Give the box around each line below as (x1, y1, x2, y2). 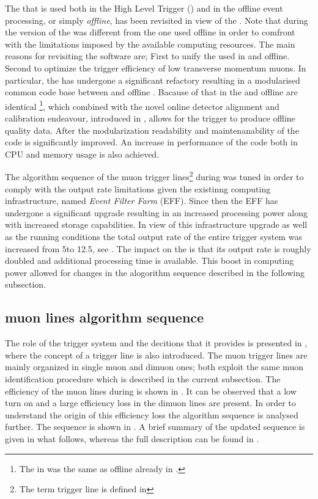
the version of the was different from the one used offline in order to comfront (5, 26, 295, 38)
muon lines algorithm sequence (5, 308, 204, 327)
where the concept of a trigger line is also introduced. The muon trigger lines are (5, 348, 308, 361)
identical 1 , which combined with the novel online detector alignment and (5, 98, 279, 112)
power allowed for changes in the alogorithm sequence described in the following (5, 266, 305, 279)
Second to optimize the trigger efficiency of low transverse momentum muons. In (5, 61, 306, 74)
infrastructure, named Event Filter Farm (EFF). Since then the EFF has (5, 194, 278, 207)
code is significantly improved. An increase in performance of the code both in (5, 136, 298, 148)
